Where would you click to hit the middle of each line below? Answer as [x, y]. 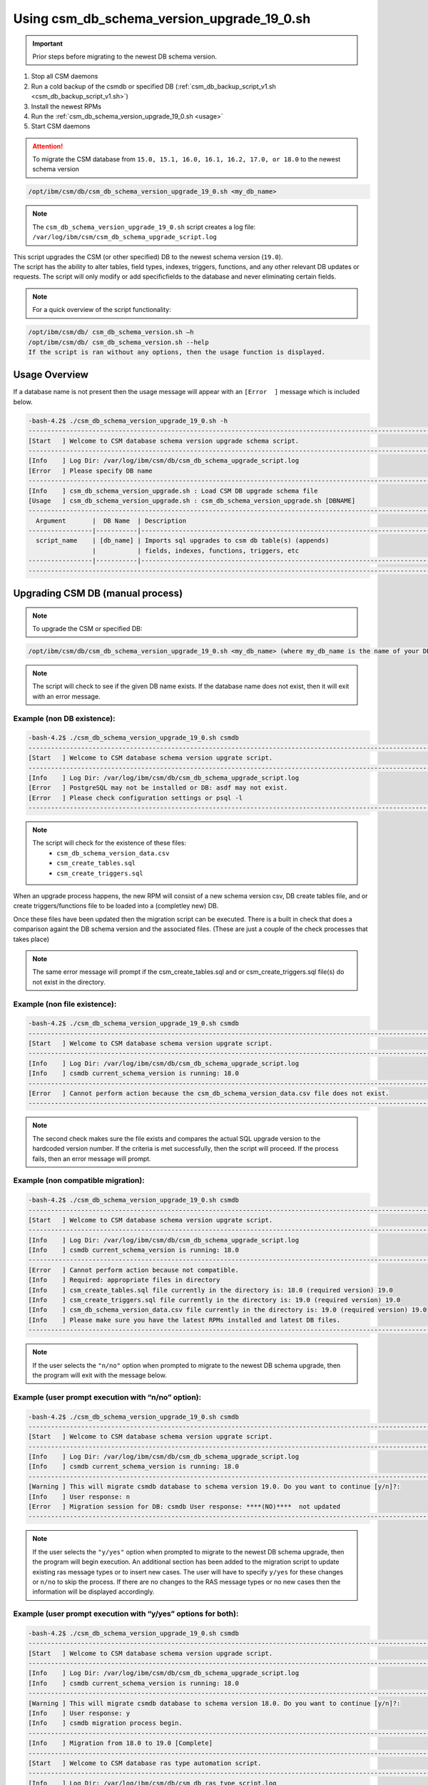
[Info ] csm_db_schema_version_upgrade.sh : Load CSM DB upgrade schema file [173, 491]
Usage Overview [51, 375]
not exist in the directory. [69, 982]
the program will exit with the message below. [100, 1375]
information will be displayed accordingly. [93, 1592]
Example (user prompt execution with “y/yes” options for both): [126, 1614]
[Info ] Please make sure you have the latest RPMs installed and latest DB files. [184, 1320]
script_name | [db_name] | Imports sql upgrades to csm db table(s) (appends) [183, 540]
